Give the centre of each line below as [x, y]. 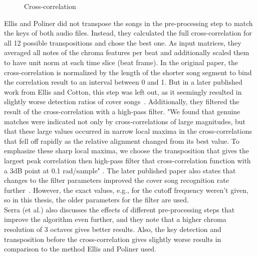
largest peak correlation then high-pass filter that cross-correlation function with [127, 160]
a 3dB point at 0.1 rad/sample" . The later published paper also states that [120, 170]
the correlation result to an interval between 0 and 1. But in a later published [123, 82]
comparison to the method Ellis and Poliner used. [80, 249]
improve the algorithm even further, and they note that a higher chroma [115, 219]
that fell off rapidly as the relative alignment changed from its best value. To [122, 141]
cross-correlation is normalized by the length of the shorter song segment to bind [128, 72]
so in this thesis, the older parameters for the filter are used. [96, 200]
